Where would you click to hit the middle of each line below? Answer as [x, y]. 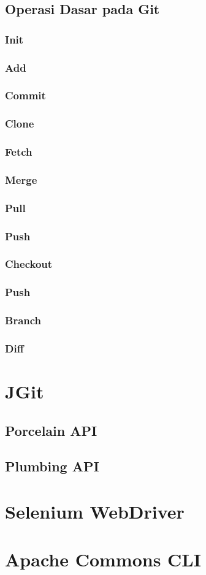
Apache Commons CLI [103, 559]
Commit [25, 95]
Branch [23, 320]
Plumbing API [52, 466]
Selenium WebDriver [95, 512]
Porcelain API [51, 430]
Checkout [29, 264]
